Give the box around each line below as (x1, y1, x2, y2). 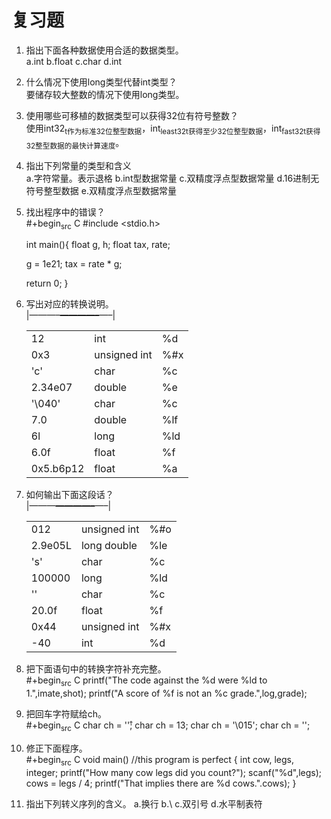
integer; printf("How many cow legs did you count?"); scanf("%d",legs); (25, 766, 323, 778)
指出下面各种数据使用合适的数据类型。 (25, 44, 184, 56)
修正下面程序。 (25, 742, 88, 754)
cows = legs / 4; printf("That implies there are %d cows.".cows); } (25, 777, 297, 789)
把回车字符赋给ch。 (25, 708, 108, 720)
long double (80, 539, 138, 553)
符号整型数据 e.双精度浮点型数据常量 (25, 184, 177, 196)
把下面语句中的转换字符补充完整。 (25, 663, 167, 675)
